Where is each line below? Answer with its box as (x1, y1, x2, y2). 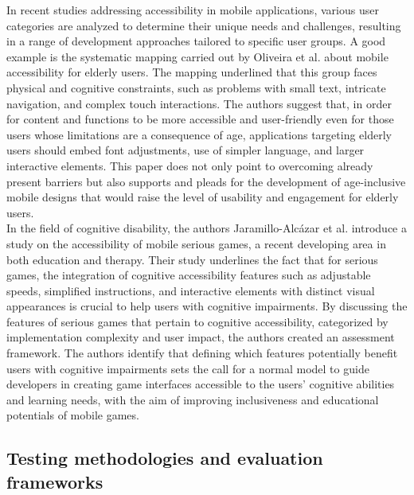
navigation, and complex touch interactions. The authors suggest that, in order (6, 95, 392, 111)
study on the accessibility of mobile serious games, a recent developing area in (6, 235, 386, 251)
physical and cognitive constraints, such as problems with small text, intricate (6, 79, 386, 95)
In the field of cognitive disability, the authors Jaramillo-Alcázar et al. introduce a (6, 220, 407, 236)
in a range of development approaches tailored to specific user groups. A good (6, 33, 386, 49)
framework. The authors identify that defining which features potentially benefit (6, 345, 398, 361)
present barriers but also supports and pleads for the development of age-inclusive (6, 173, 406, 189)
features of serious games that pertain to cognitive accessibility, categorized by (6, 313, 389, 329)
